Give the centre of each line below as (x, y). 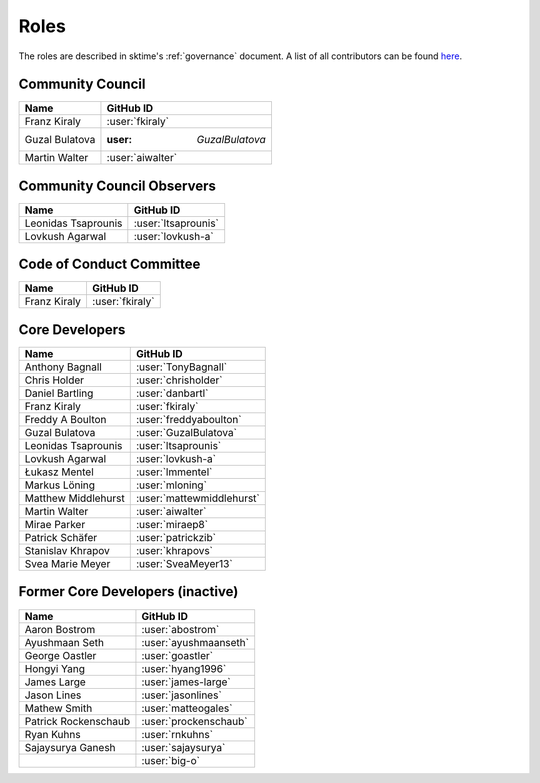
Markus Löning (59, 485)
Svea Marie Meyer (67, 563)
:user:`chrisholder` (179, 380)
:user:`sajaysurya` (183, 747)
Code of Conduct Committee (109, 264)
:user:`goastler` (177, 655)
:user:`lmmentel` (174, 472)
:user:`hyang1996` (184, 668)
